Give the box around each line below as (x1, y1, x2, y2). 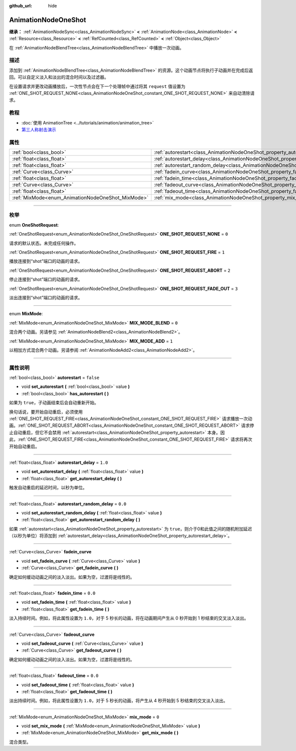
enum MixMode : (9, 311, 43, 317)
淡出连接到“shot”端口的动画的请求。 (9, 294, 82, 300)
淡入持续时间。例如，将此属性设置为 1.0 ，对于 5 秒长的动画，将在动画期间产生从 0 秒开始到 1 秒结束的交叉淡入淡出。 (9, 615, 249, 621)
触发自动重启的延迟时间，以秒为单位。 (9, 485, 87, 491)
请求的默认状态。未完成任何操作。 (9, 240, 78, 246)
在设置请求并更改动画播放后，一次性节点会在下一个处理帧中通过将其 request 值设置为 (9, 83, 185, 89)
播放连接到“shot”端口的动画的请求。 (9, 258, 82, 264)
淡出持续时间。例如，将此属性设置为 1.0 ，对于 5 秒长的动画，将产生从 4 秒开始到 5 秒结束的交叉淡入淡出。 (9, 698, 228, 704)
